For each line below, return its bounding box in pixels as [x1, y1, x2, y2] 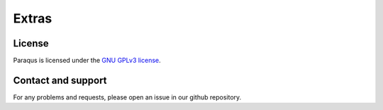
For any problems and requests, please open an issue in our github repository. [13, 92, 242, 102]
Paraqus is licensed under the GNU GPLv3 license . [13, 56, 161, 65]
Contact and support [13, 74, 107, 86]
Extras [13, 11, 52, 26]
